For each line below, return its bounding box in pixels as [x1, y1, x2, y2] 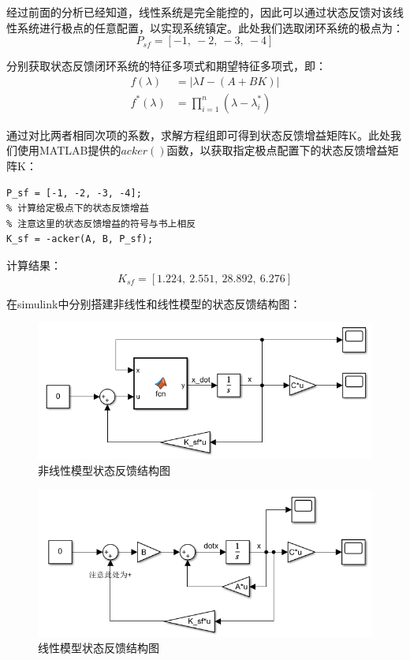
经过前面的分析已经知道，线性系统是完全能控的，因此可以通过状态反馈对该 [6, 4, 393, 20]
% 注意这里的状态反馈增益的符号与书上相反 [6, 218, 196, 229]
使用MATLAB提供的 [17, 142, 121, 158]
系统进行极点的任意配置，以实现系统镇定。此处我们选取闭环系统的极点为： [17, 19, 404, 35]
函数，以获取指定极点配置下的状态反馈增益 [166, 142, 388, 158]
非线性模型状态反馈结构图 [38, 461, 170, 478]
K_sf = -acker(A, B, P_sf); [6, 233, 154, 245]
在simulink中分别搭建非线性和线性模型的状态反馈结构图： [6, 295, 301, 311]
